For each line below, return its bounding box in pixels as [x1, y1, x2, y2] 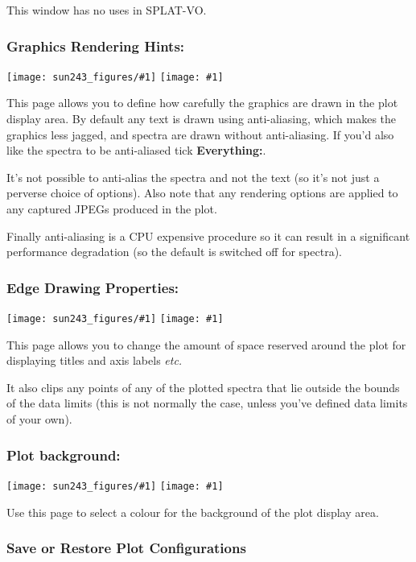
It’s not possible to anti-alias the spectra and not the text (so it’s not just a [6, 168, 380, 185]
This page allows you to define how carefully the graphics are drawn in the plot [6, 94, 398, 111]
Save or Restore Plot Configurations [6, 538, 246, 558]
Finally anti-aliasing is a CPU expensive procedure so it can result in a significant [6, 227, 410, 244]
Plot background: [6, 444, 121, 465]
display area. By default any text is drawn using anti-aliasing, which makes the [6, 110, 397, 127]
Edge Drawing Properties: [6, 277, 179, 297]
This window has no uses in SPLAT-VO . [6, 2, 207, 18]
